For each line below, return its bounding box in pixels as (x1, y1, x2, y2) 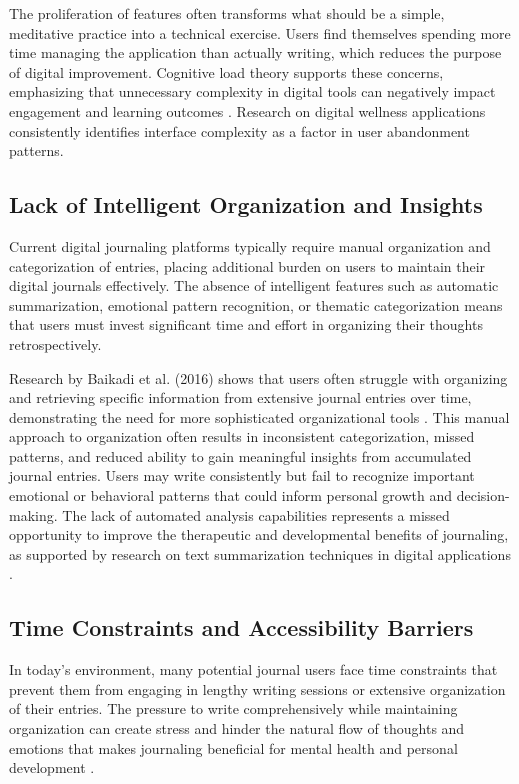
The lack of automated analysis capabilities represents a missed (62, 504, 450, 525)
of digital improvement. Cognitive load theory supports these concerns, (9, 61, 444, 82)
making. (9, 504, 58, 525)
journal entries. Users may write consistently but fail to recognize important (9, 465, 475, 486)
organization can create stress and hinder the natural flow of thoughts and (9, 718, 465, 739)
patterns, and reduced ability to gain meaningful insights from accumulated (9, 445, 472, 466)
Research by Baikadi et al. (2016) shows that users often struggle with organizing (9, 367, 508, 388)
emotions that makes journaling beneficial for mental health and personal (9, 737, 458, 758)
